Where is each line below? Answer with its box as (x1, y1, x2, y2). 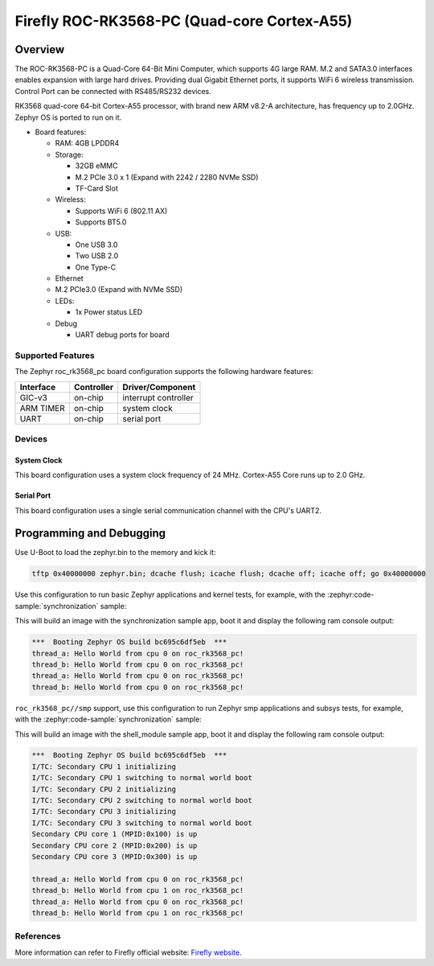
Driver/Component (122, 381, 196, 393)
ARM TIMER (19, 402, 66, 413)
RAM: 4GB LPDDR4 (55, 138, 120, 148)
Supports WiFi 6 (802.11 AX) (75, 206, 168, 216)
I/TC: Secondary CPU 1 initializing (31, 762, 177, 771)
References (14, 931, 61, 942)
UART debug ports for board (75, 330, 170, 339)
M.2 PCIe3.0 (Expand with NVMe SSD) (55, 285, 183, 294)
